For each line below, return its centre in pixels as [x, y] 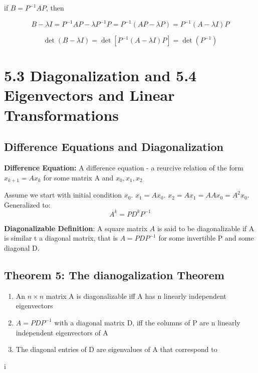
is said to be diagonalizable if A [206, 228]
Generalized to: [27, 204]
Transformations [62, 115]
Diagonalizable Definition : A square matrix [76, 228]
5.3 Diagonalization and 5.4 [100, 75]
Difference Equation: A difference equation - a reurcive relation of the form [124, 168]
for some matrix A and [78, 177]
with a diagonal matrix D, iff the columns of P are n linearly [147, 322]
